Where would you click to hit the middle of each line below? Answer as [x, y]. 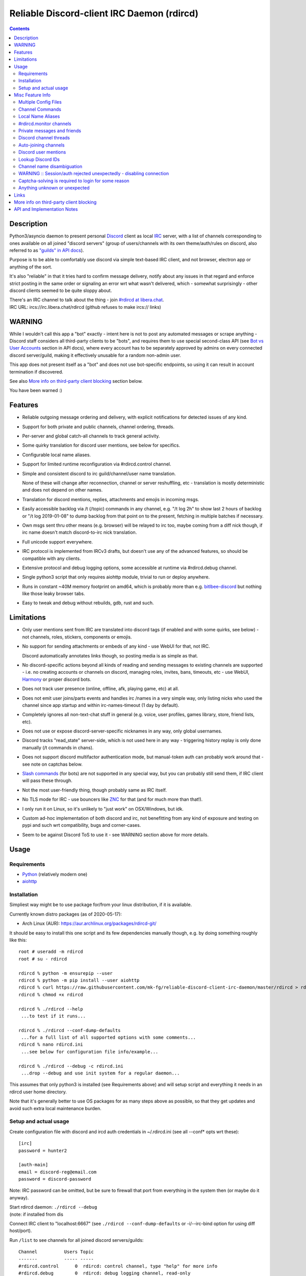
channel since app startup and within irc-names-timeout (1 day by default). [101, 705]
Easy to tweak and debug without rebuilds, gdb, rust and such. [88, 603]
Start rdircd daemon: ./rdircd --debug [53, 1207]
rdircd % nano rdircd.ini [51, 1045]
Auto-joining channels [42, 145]
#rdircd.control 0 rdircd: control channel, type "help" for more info [118, 1266]
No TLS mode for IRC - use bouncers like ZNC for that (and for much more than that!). [112, 799]
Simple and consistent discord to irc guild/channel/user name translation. [99, 473]
